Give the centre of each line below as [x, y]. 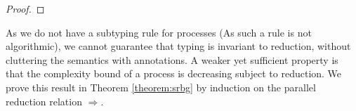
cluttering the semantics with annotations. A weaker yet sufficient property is [172, 59]
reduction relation [44, 101]
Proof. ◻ [25, 8]
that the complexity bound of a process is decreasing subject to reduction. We [174, 73]
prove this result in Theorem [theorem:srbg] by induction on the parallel [161, 87]
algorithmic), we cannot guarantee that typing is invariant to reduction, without [178, 46]
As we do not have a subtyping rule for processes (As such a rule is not [159, 32]
